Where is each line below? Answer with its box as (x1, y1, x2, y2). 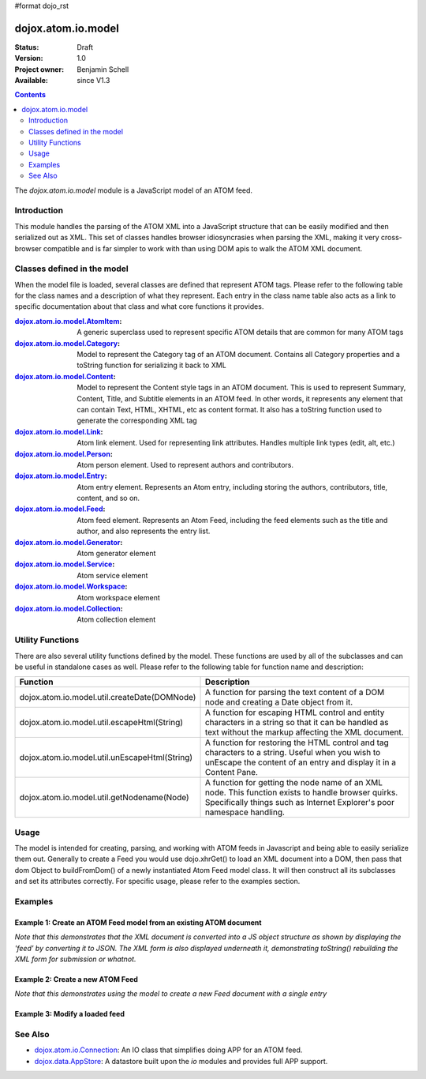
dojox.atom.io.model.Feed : (14, 504, 106, 513)
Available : (14, 76, 49, 85)
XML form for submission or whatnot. (14, 954, 136, 964)
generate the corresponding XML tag (77, 415, 197, 426)
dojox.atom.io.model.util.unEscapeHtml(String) (19, 752, 193, 763)
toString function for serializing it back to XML (77, 360, 226, 370)
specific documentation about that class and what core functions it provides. (14, 302, 264, 311)
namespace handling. (204, 806, 286, 818)
